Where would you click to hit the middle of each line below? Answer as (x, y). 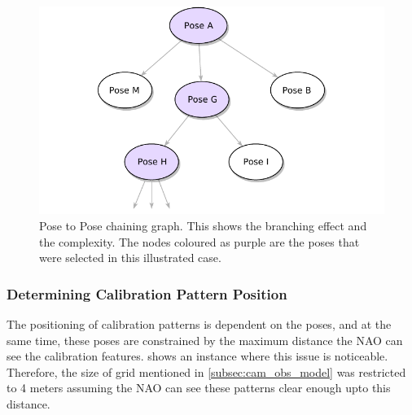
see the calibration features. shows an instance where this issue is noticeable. (197, 356)
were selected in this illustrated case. (130, 258)
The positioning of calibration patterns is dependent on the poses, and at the (199, 323)
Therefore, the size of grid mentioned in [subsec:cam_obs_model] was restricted (206, 371)
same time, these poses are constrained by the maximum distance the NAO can (205, 340)
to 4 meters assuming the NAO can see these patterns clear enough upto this (199, 388)
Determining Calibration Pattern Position (147, 293)
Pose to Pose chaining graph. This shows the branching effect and (203, 225)
